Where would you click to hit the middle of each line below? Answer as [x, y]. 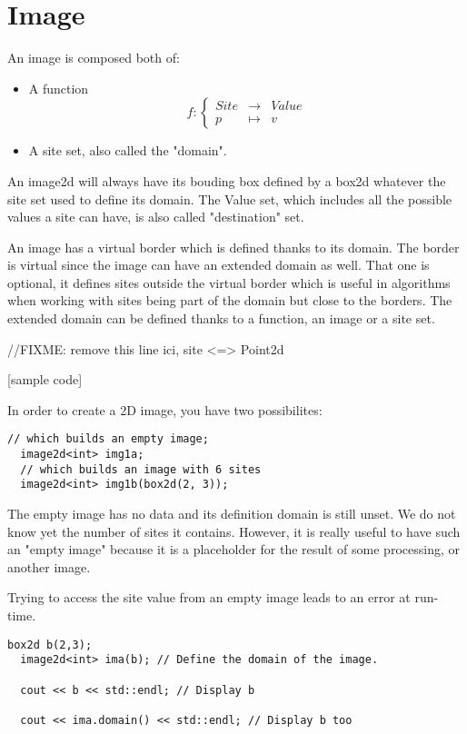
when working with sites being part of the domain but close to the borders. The [230, 300]
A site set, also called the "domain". [128, 150]
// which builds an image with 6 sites [141, 469]
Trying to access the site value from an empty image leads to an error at [209, 597]
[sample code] [45, 379]
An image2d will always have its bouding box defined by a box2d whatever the [227, 180]
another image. [49, 566]
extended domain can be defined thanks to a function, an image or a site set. [221, 318]
